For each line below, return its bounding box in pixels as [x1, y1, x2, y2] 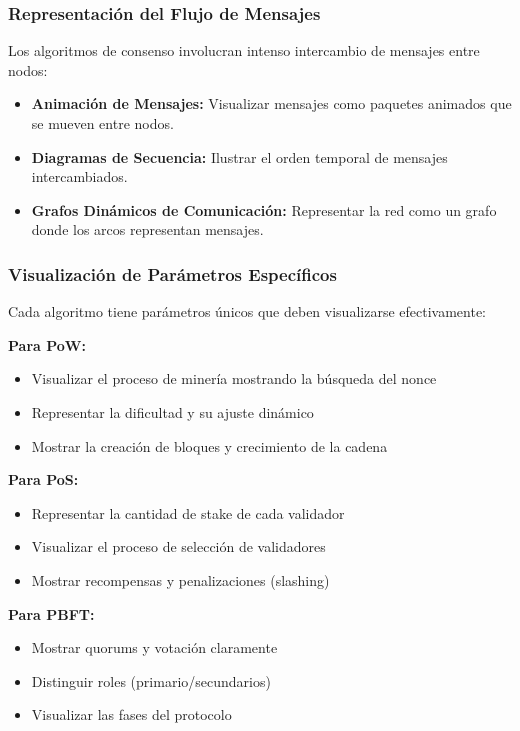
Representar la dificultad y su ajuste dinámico [31, 401, 314, 422]
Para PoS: [8, 469, 79, 490]
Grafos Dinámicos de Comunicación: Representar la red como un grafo [31, 199, 497, 220]
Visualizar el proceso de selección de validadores [31, 536, 326, 557]
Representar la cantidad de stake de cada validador [31, 502, 345, 523]
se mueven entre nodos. [31, 113, 174, 133]
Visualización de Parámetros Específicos [8, 261, 337, 286]
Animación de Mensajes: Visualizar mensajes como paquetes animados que [31, 93, 512, 114]
